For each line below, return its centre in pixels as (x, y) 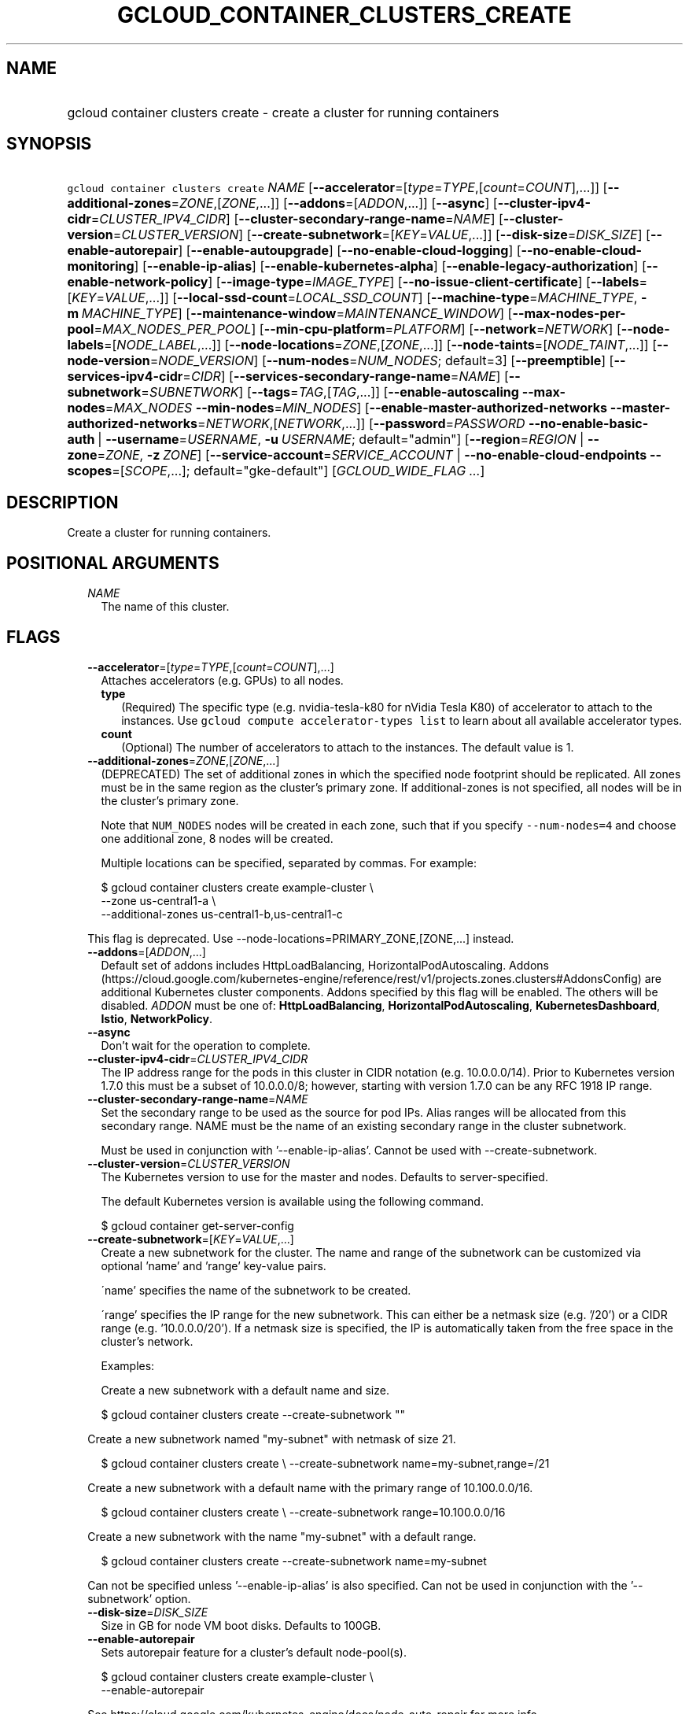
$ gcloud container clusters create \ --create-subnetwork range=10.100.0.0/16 (303, 1512)
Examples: (128, 1365)
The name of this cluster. (165, 607)
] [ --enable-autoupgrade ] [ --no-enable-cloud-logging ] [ (350, 251)
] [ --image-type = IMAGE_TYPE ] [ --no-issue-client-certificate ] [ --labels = (427, 282)
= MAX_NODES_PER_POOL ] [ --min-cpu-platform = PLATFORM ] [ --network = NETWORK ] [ (357, 329)
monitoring (101, 266)
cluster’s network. (147, 1341)
